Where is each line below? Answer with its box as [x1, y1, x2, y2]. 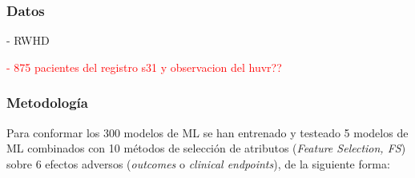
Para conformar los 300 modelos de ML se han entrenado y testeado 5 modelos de [6, 124, 409, 140]
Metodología [6, 93, 88, 113]
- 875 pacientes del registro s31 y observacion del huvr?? [6, 58, 282, 75]
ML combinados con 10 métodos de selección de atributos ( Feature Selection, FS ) [6, 140, 406, 156]
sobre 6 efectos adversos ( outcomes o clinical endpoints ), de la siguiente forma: [6, 155, 390, 172]
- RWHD [6, 32, 50, 49]
